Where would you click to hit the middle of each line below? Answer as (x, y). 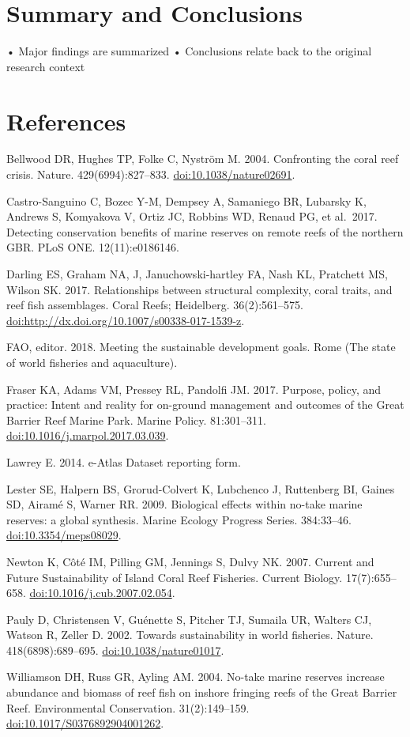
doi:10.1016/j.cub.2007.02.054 (101, 593)
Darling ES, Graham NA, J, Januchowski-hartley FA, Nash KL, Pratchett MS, (197, 274)
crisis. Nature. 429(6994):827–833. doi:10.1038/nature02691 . (151, 174)
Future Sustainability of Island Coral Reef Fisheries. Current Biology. (175, 577)
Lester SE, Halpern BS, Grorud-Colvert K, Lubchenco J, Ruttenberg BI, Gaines (201, 488)
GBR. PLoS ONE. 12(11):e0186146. (93, 247)
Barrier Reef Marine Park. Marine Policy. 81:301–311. (136, 420)
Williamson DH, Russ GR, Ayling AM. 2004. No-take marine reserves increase (196, 677)
